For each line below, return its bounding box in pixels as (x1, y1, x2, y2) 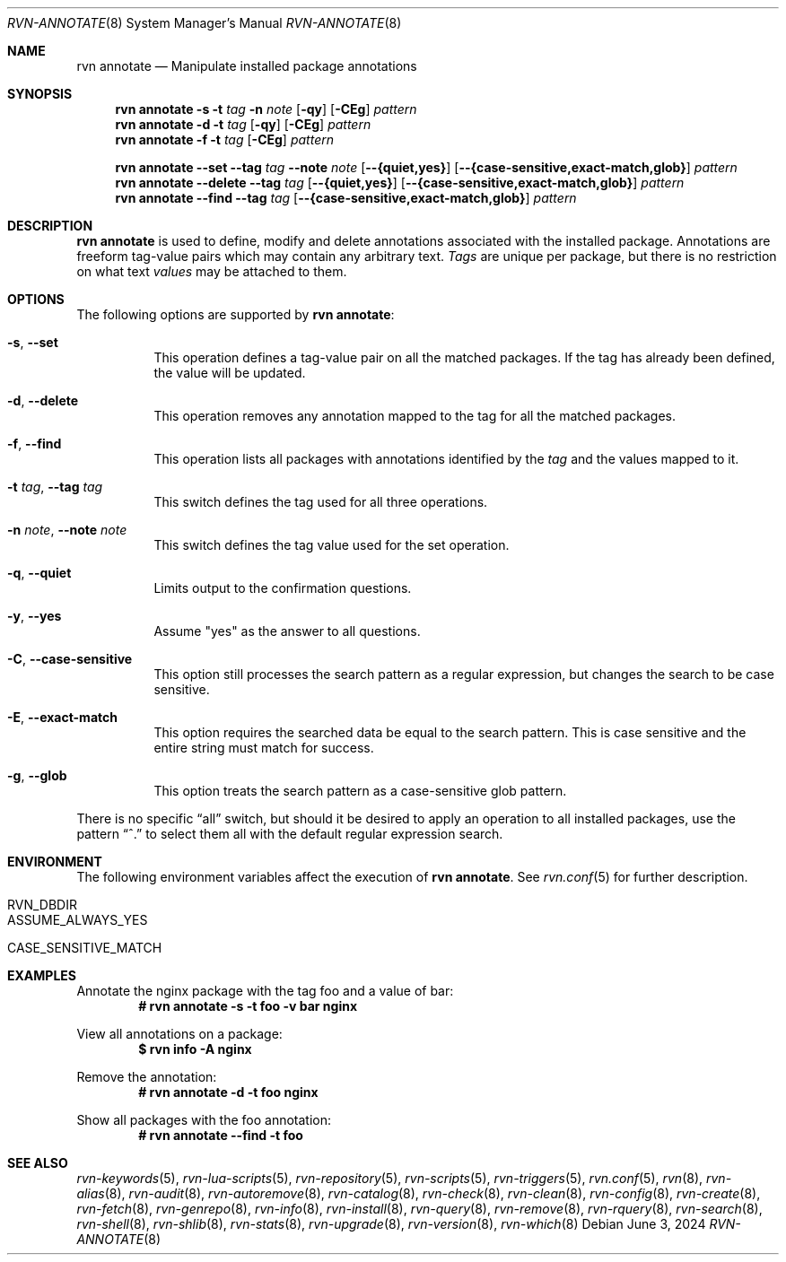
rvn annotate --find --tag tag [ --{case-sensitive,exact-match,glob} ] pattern (115, 190, 577, 205)
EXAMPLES (7, 968, 76, 983)
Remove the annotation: (76, 1069, 217, 1084)
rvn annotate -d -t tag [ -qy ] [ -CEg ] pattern (115, 117, 371, 132)
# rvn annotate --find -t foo (138, 1127, 303, 1143)
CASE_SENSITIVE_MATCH (7, 940, 162, 955)
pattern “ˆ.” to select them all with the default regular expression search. (76, 826, 503, 841)
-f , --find (7, 436, 62, 451)
